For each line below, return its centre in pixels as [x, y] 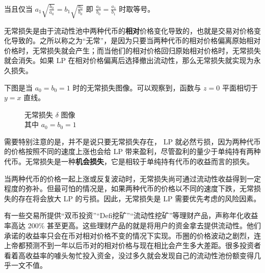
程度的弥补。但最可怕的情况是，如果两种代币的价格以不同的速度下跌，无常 [129, 188]
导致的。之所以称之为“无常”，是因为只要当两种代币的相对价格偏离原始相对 [136, 40]
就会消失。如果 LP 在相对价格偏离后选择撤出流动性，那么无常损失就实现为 [129, 60]
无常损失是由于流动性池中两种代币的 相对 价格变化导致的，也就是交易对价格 [129, 30]
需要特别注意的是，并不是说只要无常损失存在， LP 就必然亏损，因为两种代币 [132, 141]
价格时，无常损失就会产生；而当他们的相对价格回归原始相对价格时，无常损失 [132, 50]
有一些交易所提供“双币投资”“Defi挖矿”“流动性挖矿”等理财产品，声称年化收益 [131, 215]
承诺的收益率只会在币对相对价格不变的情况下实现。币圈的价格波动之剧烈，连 [132, 235]
